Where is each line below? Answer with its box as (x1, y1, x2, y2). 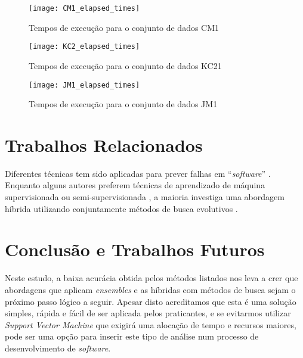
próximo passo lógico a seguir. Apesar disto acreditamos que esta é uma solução (5, 295, 296, 307)
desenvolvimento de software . (5, 341, 111, 354)
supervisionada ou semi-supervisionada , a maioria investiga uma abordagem (5, 191, 285, 203)
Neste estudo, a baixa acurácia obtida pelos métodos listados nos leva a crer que (5, 272, 298, 284)
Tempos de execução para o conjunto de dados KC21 (29, 59, 222, 71)
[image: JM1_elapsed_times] (29, 80, 140, 89)
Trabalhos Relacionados (5, 132, 203, 157)
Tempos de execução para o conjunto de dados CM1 (29, 21, 219, 33)
